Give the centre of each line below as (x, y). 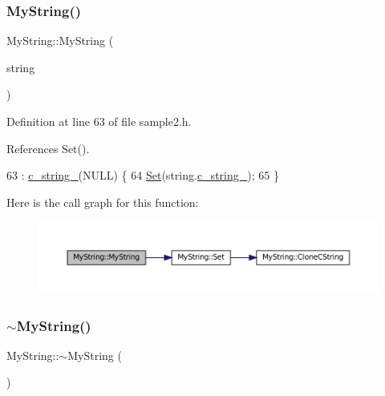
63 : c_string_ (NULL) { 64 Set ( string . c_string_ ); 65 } (143, 175)
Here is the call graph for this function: (103, 202)
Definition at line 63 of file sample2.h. (99, 121)
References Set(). (48, 148)
